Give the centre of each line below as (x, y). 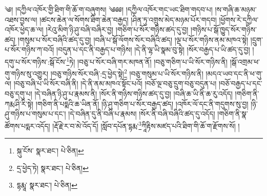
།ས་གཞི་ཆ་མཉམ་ (236, 9)
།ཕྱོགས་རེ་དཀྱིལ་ (239, 19)
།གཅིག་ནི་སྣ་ (233, 114)
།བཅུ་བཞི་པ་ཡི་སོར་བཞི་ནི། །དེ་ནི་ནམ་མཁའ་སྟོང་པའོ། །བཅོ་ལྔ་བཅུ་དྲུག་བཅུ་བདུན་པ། (115, 83)
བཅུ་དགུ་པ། (18, 94)
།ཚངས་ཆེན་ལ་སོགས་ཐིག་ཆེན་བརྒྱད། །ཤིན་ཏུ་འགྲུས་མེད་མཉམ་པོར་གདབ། (128, 19)
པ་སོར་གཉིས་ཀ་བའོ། (29, 50)
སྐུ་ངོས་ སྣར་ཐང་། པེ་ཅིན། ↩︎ (50, 151)
